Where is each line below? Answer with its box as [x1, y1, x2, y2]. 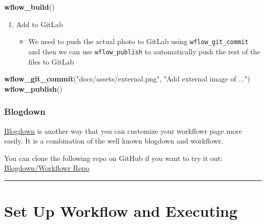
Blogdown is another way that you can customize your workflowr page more [4, 125, 242, 136]
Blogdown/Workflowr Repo [4, 162, 90, 173]
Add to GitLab [16, 18, 63, 29]
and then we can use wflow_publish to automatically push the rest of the [28, 46, 260, 56]
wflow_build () [4, 2, 55, 12]
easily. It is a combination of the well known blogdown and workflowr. [4, 135, 224, 146]
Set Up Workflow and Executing [4, 200, 238, 221]
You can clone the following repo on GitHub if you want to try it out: [4, 152, 223, 163]
